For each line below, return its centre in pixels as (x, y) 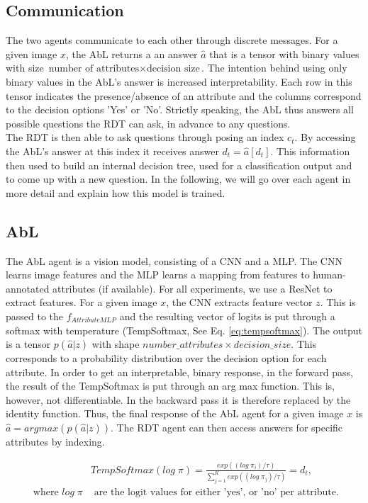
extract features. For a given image (82, 302)
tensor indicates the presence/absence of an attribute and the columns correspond (184, 95)
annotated (28, 288)
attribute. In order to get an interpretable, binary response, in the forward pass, (179, 372)
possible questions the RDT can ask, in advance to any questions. (148, 123)
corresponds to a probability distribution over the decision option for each (166, 358)
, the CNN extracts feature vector (239, 302)
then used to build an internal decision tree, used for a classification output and (179, 165)
